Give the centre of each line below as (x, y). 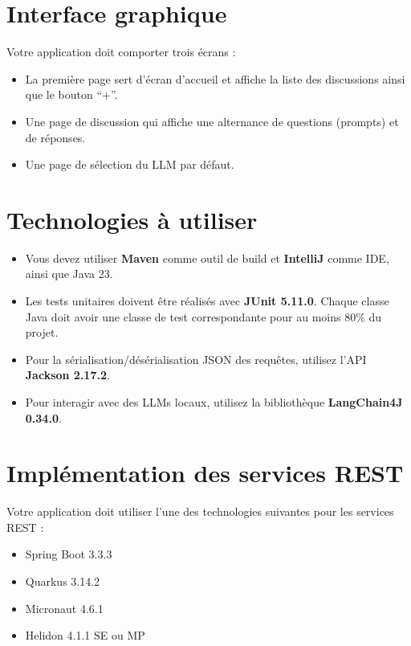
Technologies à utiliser (132, 219)
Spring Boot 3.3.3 (69, 554)
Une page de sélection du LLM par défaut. (130, 164)
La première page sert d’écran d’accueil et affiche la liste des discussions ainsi (215, 78)
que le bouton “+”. (71, 94)
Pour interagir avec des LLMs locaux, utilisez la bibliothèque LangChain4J (214, 401)
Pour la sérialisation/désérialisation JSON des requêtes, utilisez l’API (196, 359)
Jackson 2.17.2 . (67, 375)
